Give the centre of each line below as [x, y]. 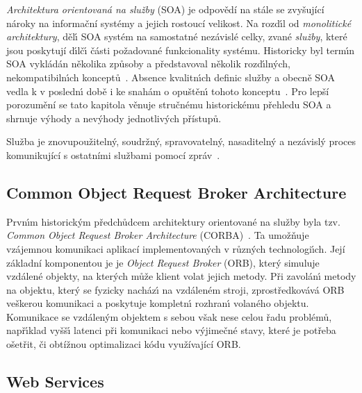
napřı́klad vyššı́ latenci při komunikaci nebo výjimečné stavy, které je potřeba [171, 330]
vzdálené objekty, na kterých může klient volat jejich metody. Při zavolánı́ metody [181, 276]
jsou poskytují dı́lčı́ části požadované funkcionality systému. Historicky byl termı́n [181, 50]
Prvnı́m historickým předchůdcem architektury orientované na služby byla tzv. [173, 221]
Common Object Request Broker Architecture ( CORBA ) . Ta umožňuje [158, 235]
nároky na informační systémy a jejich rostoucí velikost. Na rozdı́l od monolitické [179, 23]
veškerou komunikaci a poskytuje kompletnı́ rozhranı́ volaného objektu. [158, 303]
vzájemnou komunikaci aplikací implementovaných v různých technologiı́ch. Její [176, 248]
